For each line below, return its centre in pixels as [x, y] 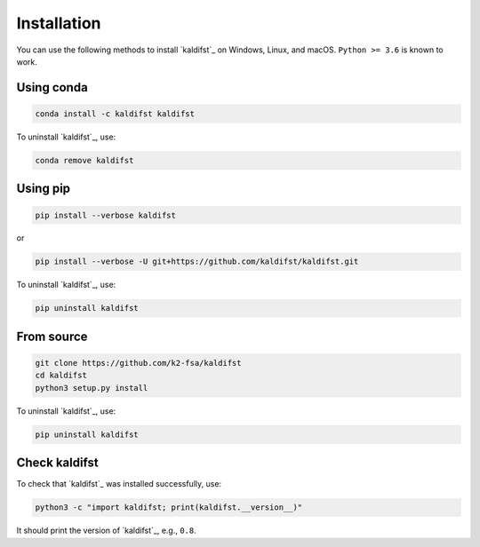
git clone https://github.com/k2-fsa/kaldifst [138, 363]
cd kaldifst [61, 376]
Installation [59, 23]
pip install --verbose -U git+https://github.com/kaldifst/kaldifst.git [197, 262]
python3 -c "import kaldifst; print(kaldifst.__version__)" [169, 507]
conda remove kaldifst [84, 160]
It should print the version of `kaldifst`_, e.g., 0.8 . [107, 531]
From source [52, 336]
